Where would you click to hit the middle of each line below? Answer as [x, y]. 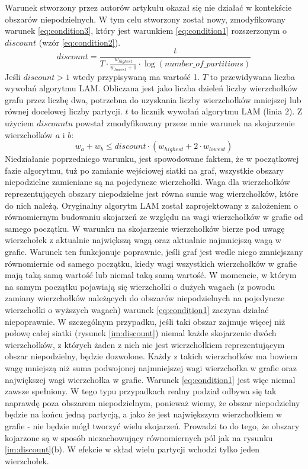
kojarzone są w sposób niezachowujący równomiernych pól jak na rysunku [139, 437]
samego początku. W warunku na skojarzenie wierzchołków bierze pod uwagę [145, 228]
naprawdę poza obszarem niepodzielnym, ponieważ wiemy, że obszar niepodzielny [153, 402]
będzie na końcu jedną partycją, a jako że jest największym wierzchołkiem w [144, 414]
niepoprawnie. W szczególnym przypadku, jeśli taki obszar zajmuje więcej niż [145, 321]
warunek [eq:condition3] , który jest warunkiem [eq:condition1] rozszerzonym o [146, 31]
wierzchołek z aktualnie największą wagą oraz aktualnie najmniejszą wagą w [143, 240]
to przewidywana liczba [252, 76]
